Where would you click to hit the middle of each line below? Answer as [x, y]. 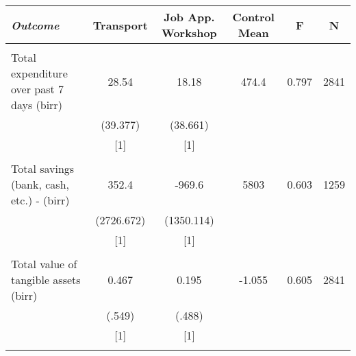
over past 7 [38, 89]
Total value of [44, 264]
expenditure [39, 73]
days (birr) [37, 105]
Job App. [189, 17]
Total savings [43, 168]
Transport [120, 25]
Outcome [35, 25]
